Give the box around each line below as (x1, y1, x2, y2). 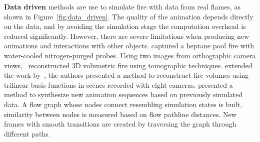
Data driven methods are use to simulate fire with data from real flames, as (4, 1, 241, 11)
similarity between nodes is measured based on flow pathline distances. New (4, 109, 236, 119)
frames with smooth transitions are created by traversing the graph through (4, 119, 236, 129)
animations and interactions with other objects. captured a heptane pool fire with (4, 40, 254, 51)
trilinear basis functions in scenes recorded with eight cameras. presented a (4, 79, 233, 90)
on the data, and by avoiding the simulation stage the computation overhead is (4, 21, 246, 31)
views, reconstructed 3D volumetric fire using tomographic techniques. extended (4, 60, 252, 70)
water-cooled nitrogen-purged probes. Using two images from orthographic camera (4, 50, 256, 60)
